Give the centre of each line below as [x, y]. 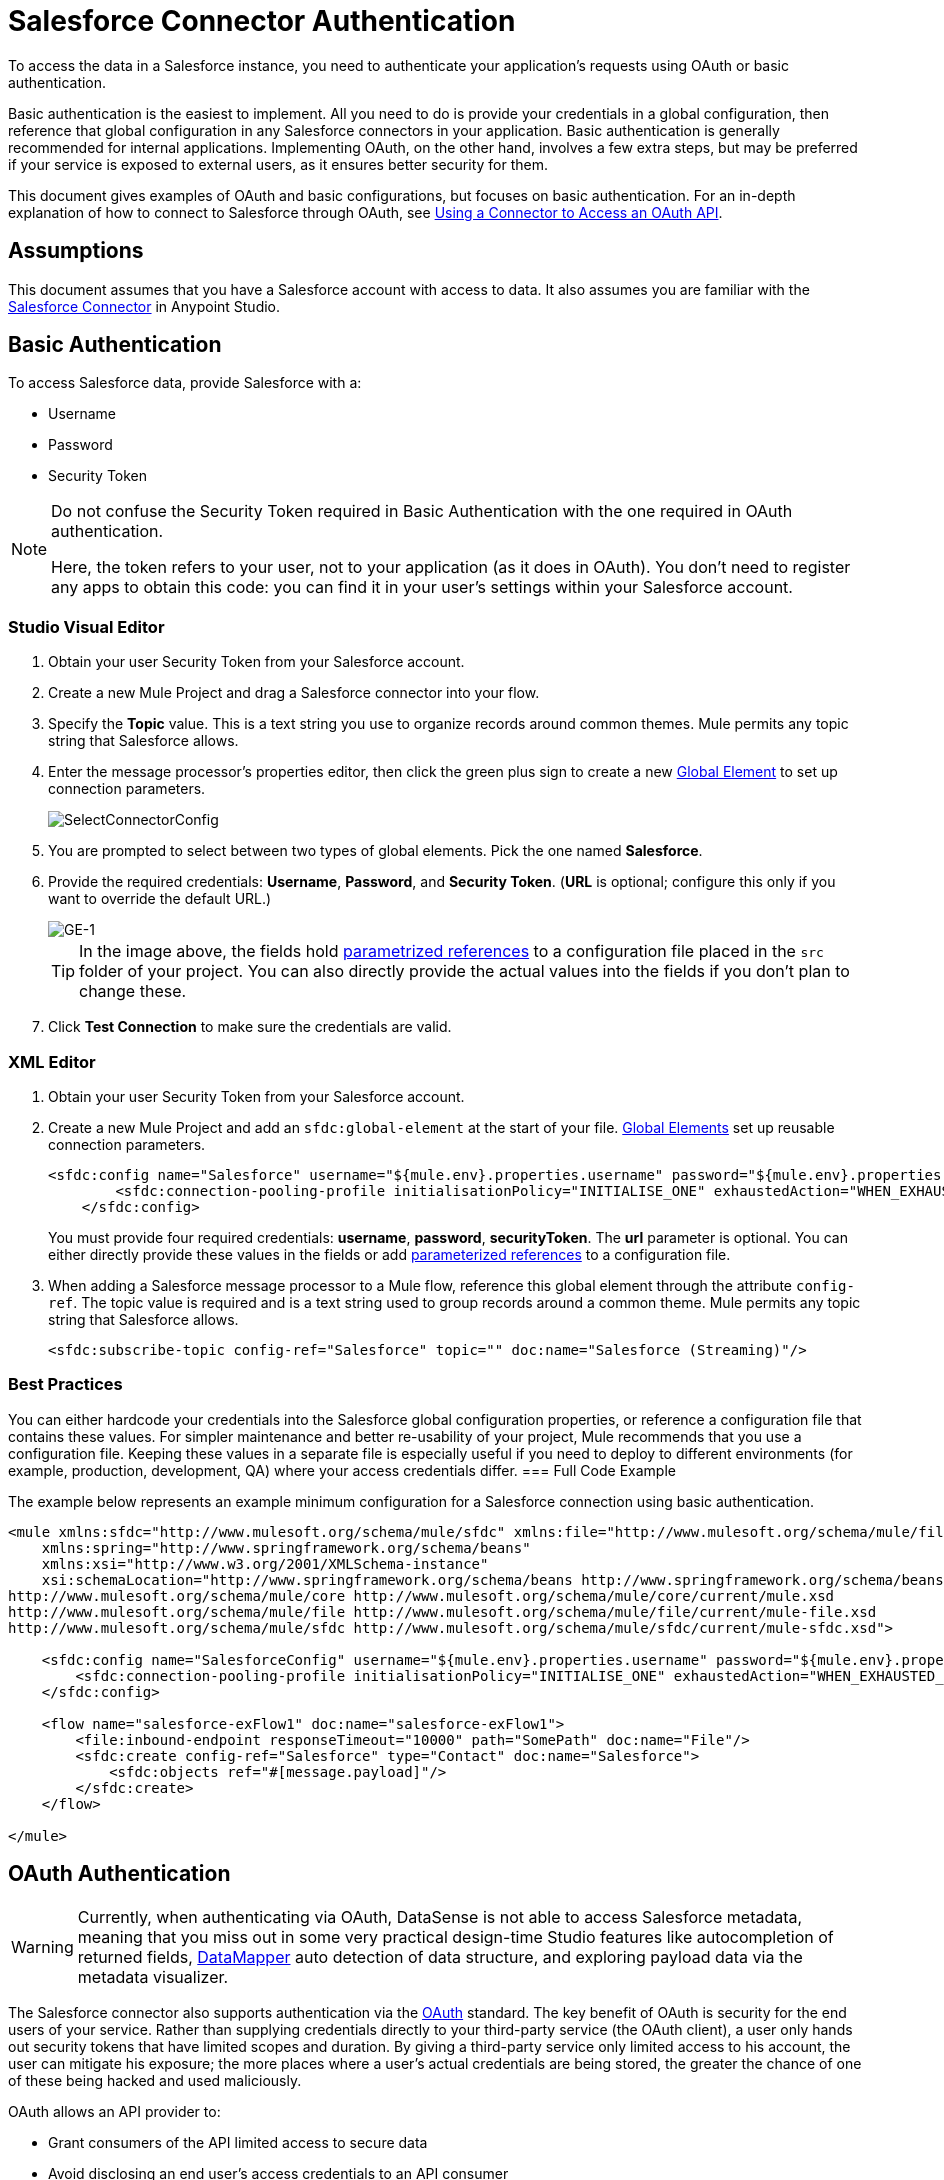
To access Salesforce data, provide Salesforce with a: [185, 383]
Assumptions [76, 251]
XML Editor [52, 1061]
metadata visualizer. [153, 1976]
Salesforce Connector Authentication [262, 21]
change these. [133, 991]
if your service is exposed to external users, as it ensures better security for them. [278, 164]
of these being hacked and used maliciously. [155, 2080]
